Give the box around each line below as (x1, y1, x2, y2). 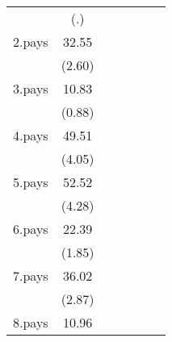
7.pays (13, 266, 48, 285)
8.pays (13, 313, 48, 332)
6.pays (13, 219, 48, 238)
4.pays (13, 126, 48, 144)
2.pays (13, 32, 48, 51)
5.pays (13, 173, 48, 191)
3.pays (13, 79, 48, 98)
